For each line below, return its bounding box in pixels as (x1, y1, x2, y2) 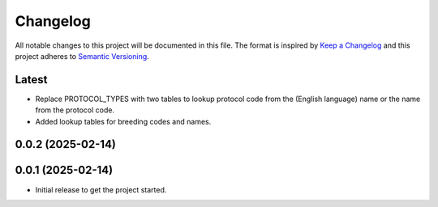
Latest (15, 73, 48, 87)
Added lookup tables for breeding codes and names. (35, 116, 212, 126)
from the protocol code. (35, 105, 115, 115)
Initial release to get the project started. (35, 184, 167, 194)
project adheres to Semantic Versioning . (15, 51, 149, 61)
